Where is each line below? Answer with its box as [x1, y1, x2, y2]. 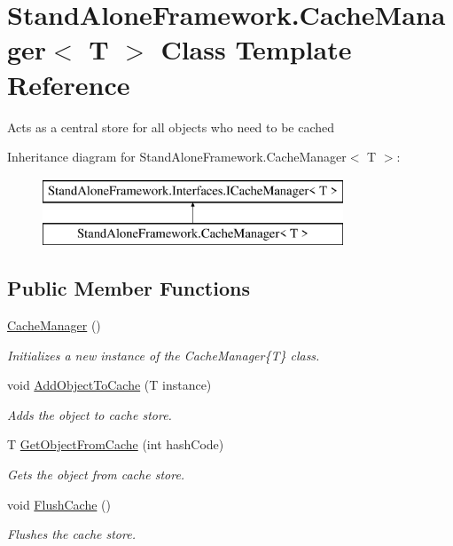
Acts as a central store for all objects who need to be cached [7, 117, 335, 136]
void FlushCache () [7, 495, 111, 513]
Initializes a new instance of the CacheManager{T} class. [7, 345, 320, 364]
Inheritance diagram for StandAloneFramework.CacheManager [7, 147, 347, 166]
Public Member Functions [7, 274, 250, 302]
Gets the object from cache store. [7, 465, 185, 484]
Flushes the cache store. [7, 525, 136, 543]
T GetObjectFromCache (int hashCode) [7, 435, 224, 454]
